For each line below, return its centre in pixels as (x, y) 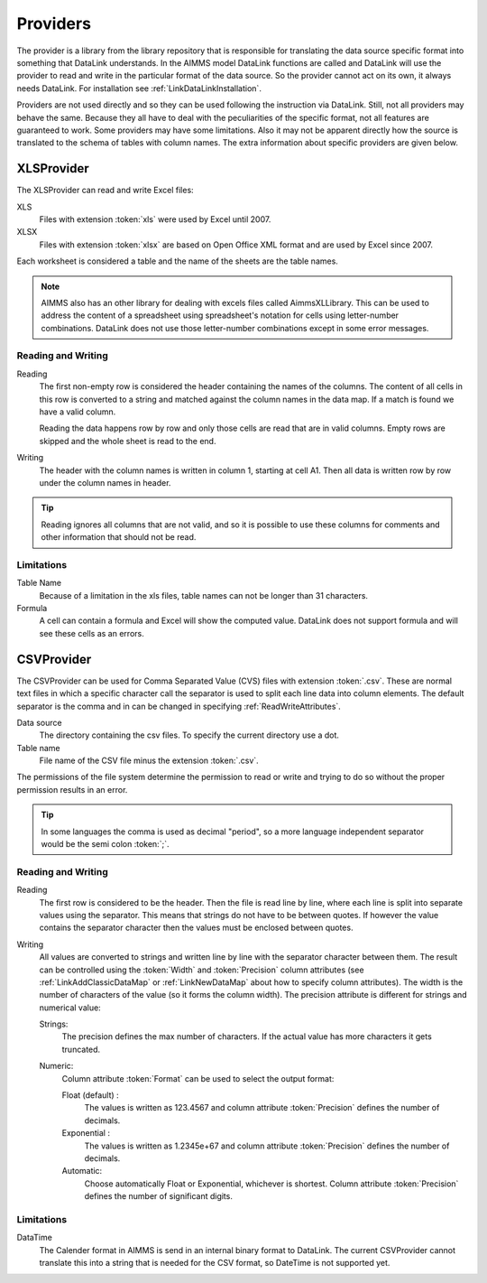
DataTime (35, 1238)
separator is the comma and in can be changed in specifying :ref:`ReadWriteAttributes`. (179, 706)
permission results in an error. (72, 789)
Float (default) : (90, 1095)
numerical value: (70, 1008)
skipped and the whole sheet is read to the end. (128, 441)
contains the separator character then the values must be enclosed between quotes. (196, 928)
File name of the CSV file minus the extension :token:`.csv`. (149, 761)
